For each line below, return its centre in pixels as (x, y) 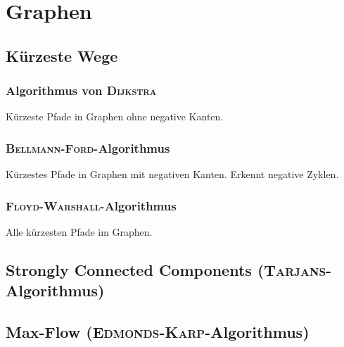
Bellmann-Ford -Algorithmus (88, 147)
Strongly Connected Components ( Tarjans (166, 269)
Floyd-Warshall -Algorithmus (91, 205)
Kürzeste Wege (62, 55)
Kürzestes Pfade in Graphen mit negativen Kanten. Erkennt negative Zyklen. (172, 174)
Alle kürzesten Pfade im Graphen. (79, 232)
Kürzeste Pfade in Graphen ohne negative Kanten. (115, 116)
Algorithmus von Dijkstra (81, 90)
